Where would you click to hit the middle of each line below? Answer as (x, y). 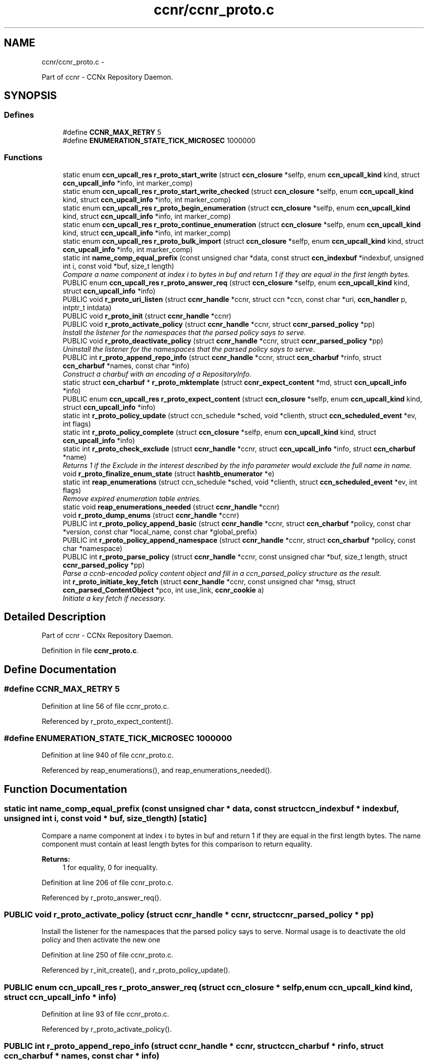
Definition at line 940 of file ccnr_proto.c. (108, 755)
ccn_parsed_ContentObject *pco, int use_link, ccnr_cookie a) (163, 590)
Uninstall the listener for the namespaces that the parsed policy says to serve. (189, 349)
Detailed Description (55, 617)
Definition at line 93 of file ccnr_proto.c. (106, 1014)
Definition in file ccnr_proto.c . (90, 651)
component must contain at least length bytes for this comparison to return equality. (177, 844)
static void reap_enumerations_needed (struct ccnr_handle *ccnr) (171, 507)
